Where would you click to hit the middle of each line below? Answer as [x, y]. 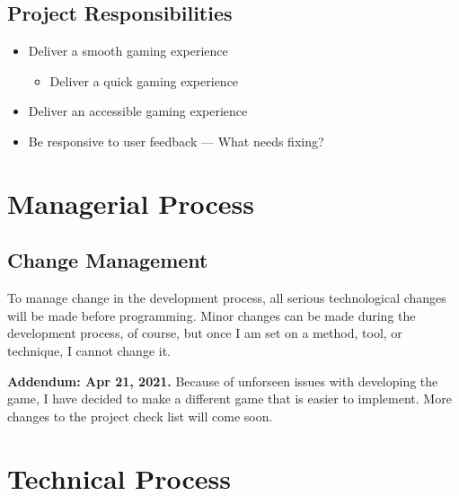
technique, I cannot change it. [89, 350]
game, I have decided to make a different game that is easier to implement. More [229, 399]
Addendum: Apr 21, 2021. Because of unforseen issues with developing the [223, 381]
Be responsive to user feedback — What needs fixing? [176, 141]
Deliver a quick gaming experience [144, 80]
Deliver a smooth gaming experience [128, 51]
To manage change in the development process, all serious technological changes [227, 298]
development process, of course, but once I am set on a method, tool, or [205, 333]
